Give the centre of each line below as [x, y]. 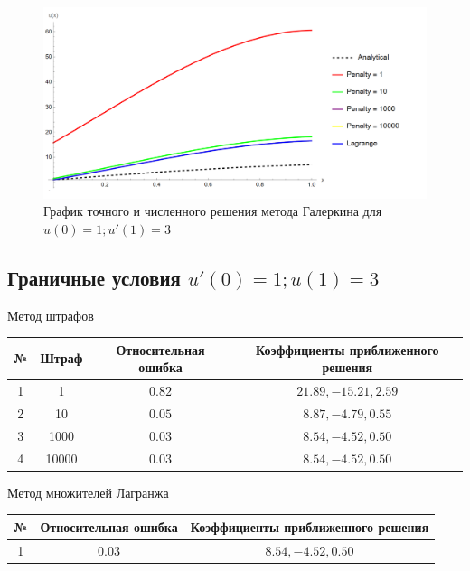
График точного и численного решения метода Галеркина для [213, 211]
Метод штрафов [51, 315]
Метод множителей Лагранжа [88, 492]
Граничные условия [94, 277]
